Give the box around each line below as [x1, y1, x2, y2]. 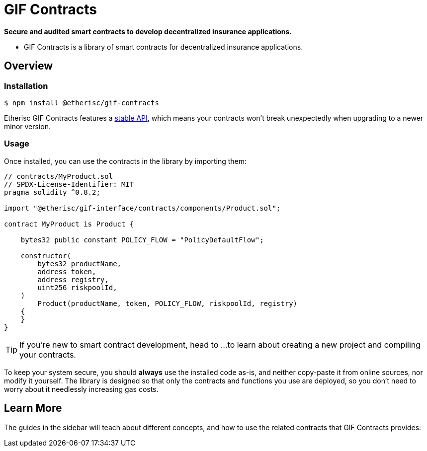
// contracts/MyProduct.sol [4, 172, 113, 180]
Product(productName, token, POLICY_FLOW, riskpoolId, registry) [37, 299, 298, 307]
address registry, [37, 275, 109, 284]
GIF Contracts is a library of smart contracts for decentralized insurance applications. [24, 42, 303, 51]
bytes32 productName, [37, 259, 122, 268]
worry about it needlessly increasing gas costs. [4, 384, 159, 393]
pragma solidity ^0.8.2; [4, 188, 100, 196]
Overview [4, 60, 53, 73]
